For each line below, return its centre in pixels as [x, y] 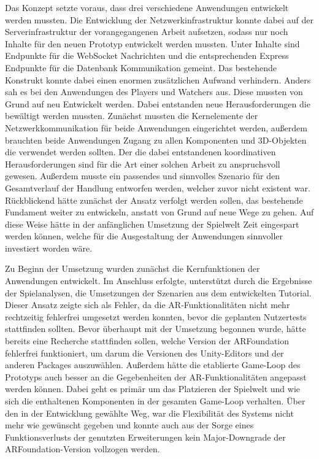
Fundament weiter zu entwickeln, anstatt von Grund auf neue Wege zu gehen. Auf [159, 212]
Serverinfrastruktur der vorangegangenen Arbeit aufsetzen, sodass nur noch [147, 32]
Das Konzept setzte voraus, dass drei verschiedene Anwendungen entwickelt [147, 7]
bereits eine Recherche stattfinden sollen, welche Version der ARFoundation [147, 341]
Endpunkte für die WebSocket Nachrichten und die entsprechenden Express [147, 56]
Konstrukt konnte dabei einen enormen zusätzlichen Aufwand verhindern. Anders [158, 79]
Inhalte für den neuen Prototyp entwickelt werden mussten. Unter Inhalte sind [152, 43]
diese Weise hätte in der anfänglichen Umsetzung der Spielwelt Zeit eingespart [152, 224]
